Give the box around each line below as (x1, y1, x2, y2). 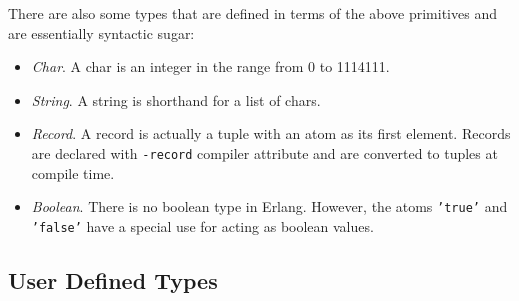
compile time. (31, 162, 115, 183)
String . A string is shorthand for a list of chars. (31, 89, 321, 110)
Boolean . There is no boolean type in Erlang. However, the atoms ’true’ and (31, 196, 508, 217)
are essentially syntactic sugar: (8, 22, 195, 43)
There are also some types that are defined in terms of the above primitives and (8, 3, 497, 23)
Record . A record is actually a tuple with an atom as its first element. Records (31, 123, 511, 144)
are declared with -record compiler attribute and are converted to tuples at (31, 142, 498, 163)
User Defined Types (8, 264, 218, 295)
